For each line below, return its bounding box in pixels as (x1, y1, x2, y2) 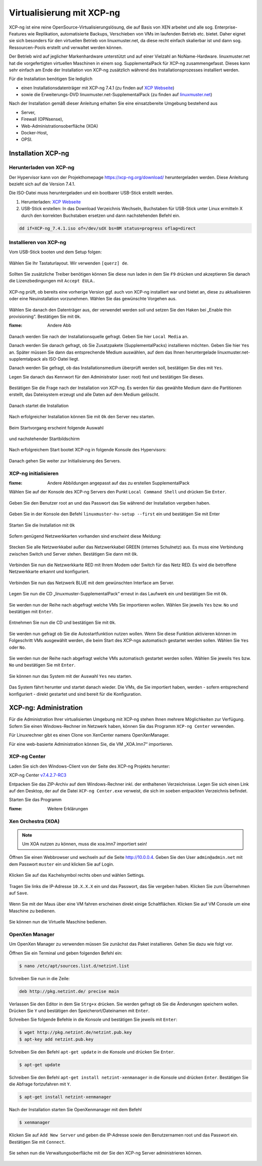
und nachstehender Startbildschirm (9, 436, 80, 442)
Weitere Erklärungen (47, 805, 88, 811)
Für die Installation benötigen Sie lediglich (9, 76, 93, 82)
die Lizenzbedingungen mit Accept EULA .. (9, 278, 96, 284)
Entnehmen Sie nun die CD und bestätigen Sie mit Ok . (9, 620, 116, 625)
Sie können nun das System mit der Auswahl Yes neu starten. (9, 673, 132, 679)
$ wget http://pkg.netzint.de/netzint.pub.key (19, 1030, 132, 1035)
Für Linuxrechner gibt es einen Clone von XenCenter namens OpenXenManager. (9, 732, 170, 738)
